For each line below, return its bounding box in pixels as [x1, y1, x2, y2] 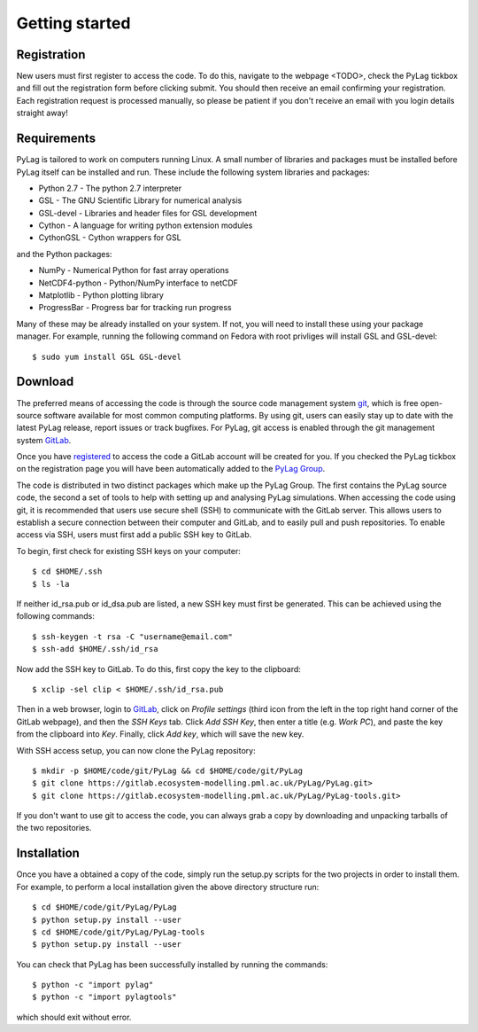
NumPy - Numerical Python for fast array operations [38, 265, 229, 276]
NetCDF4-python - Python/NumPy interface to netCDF [38, 278, 239, 288]
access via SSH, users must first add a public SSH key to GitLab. [16, 529, 252, 540]
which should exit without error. [16, 1012, 132, 1022]
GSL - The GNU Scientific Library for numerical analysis [38, 195, 243, 206]
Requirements [16, 131, 96, 146]
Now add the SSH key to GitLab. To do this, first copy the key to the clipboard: [16, 663, 301, 674]
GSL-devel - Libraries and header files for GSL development [38, 207, 258, 218]
